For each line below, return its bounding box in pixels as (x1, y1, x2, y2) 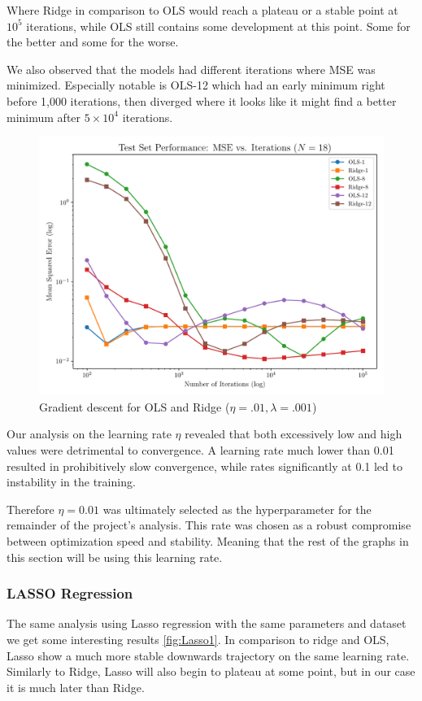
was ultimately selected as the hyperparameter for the (102, 500, 372, 517)
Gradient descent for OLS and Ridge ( (39, 398, 230, 415)
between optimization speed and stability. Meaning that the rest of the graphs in (7, 532, 409, 549)
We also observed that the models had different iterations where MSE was (7, 60, 376, 77)
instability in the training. (7, 473, 136, 490)
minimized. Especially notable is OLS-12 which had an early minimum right (7, 76, 385, 94)
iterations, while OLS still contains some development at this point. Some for (26, 17, 411, 34)
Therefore (7, 500, 54, 517)
